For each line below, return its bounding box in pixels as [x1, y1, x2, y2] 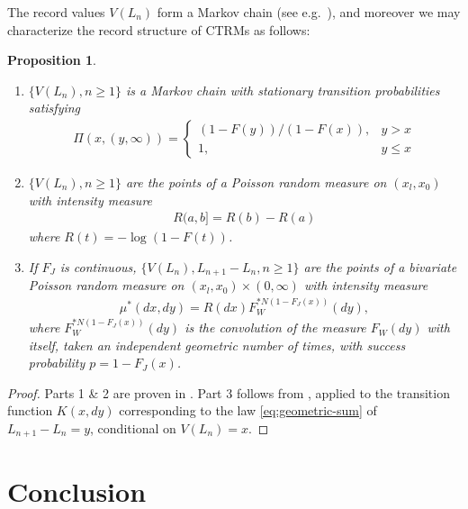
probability [28, 353, 85, 372]
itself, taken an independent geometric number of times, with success [28, 335, 406, 354]
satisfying [28, 98, 81, 117]
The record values [7, 3, 105, 21]
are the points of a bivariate [303, 257, 457, 276]
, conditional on [90, 419, 176, 438]
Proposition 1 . [7, 50, 96, 69]
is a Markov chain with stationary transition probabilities [125, 80, 440, 99]
